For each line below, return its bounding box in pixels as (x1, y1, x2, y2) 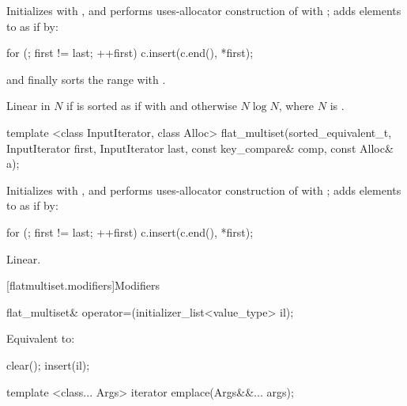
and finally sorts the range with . (6, 70, 166, 87)
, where (278, 97, 315, 114)
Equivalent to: (6, 330, 75, 347)
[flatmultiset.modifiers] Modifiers (6, 277, 160, 294)
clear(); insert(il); (6, 356, 90, 373)
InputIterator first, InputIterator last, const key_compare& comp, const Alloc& (6, 139, 394, 156)
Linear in (6, 97, 51, 114)
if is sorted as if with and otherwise (66, 97, 237, 114)
